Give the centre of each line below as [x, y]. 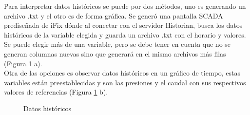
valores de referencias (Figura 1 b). [56, 92]
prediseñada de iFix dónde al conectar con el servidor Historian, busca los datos [123, 25]
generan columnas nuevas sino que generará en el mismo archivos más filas [115, 53]
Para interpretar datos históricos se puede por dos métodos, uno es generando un [125, 6]
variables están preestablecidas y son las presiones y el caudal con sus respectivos [125, 82]
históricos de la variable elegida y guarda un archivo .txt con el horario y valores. [125, 34]
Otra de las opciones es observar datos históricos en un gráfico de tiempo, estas [122, 73]
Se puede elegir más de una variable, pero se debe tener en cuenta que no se [117, 44]
